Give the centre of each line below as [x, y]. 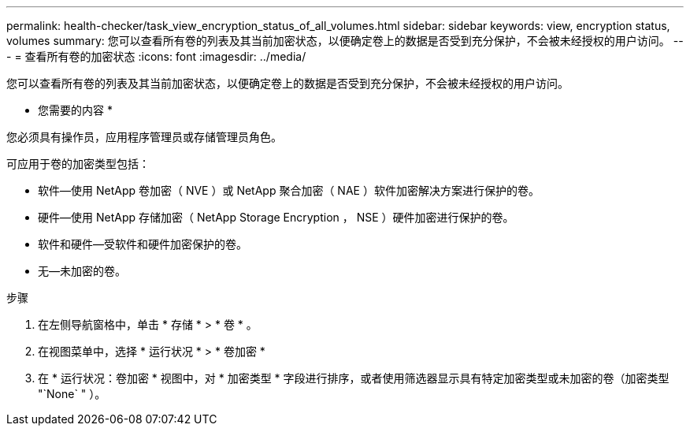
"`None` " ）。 [72, 394]
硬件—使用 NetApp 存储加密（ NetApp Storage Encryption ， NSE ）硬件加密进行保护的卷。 [276, 217]
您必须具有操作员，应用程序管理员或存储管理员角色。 [144, 137]
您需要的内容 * [75, 110]
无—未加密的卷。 [82, 271]
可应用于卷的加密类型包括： [78, 164]
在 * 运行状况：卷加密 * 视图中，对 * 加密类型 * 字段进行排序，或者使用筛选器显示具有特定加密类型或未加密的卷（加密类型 [354, 378]
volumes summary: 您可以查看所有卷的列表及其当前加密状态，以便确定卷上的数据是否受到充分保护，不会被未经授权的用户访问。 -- [345, 41]
